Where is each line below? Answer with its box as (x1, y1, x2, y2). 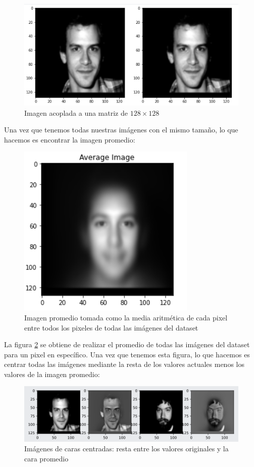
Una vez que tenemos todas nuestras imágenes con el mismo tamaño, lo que (4, 124, 238, 135)
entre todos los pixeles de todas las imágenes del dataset (24, 322, 198, 333)
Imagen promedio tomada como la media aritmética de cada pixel (24, 312, 228, 322)
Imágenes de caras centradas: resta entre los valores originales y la (24, 443, 229, 454)
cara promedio (24, 453, 69, 463)
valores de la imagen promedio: (4, 368, 100, 379)
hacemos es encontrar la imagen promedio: (4, 134, 135, 145)
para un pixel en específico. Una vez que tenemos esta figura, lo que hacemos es (4, 349, 250, 359)
